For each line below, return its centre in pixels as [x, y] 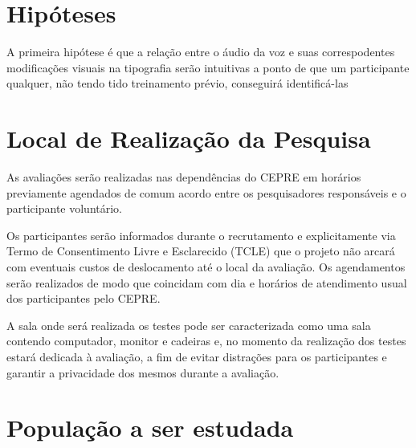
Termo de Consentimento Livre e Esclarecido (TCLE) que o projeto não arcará [201, 251]
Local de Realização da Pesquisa [189, 138]
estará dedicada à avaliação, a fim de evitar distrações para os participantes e [197, 356]
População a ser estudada [150, 428]
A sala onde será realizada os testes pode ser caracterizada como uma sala [189, 325]
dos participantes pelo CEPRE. [84, 298]
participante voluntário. [65, 208]
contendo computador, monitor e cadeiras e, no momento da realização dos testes [206, 341]
